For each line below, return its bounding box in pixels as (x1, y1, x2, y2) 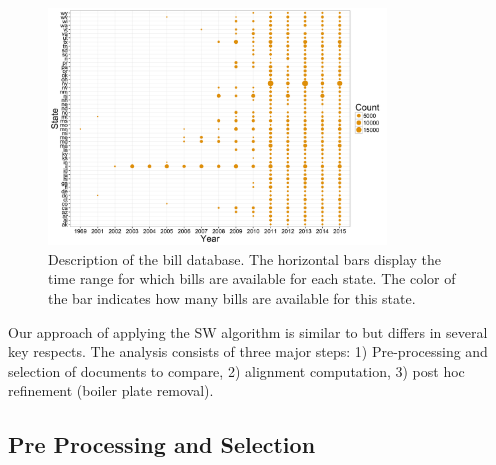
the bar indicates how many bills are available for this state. (48, 287, 416, 308)
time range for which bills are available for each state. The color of (48, 268, 456, 289)
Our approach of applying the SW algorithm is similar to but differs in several (8, 321, 488, 342)
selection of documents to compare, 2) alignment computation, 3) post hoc (8, 360, 465, 381)
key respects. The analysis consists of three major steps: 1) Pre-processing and (8, 341, 488, 362)
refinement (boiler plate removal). (8, 380, 214, 401)
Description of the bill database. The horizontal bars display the (48, 248, 442, 269)
